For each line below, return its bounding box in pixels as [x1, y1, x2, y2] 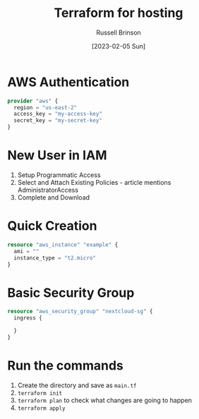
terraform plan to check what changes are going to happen [17, 396, 193, 404]
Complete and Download [17, 193, 90, 202]
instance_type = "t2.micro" [13, 254, 97, 262]
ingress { [13, 315, 42, 322]
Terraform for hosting [54, 5, 183, 21]
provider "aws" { [7, 97, 59, 104]
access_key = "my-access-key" [13, 111, 102, 118]
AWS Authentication [7, 74, 130, 90]
